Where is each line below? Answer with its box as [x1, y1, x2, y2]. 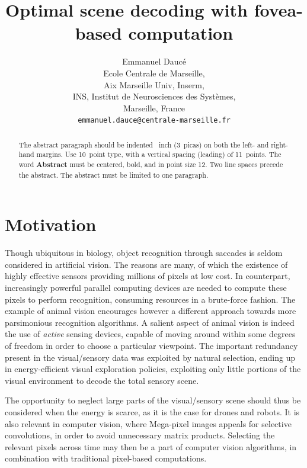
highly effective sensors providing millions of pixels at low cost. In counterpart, [5, 270, 290, 282]
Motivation [5, 212, 97, 236]
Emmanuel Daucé [122, 55, 186, 68]
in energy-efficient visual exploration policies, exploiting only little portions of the [5, 363, 301, 375]
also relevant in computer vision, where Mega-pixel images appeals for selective [5, 417, 292, 429]
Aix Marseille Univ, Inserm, [104, 78, 204, 91]
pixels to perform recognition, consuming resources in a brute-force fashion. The [5, 293, 296, 305]
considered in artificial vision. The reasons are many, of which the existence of [5, 258, 288, 270]
